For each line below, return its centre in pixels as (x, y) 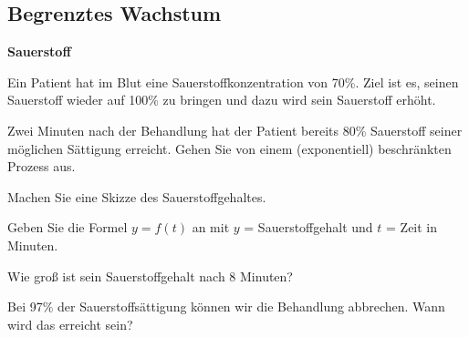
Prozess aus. (42, 166)
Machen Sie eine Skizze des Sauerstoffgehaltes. (137, 196)
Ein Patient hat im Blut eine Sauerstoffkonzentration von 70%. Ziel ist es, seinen (233, 82)
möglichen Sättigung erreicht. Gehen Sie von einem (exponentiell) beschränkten (229, 148)
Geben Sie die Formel (68, 227)
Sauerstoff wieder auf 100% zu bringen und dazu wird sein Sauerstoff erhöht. (222, 100)
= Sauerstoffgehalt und (308, 227)
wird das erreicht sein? (70, 324)
